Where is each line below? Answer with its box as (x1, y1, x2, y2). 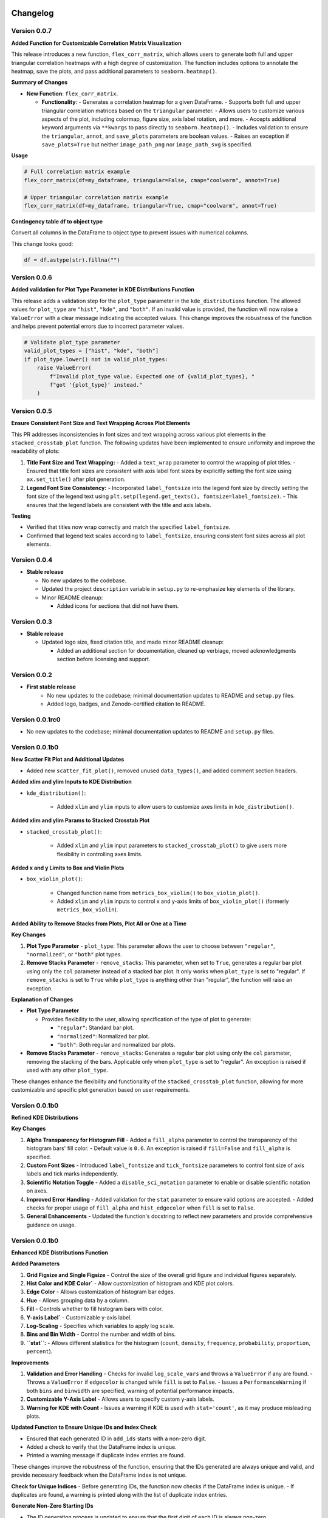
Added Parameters (11, 1260, 60, 1267)
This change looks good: (11, 240, 73, 247)
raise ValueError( (36, 364, 92, 372)
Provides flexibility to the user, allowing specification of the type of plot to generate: (41, 1015, 251, 1023)
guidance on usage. (26, 1221, 76, 1228)
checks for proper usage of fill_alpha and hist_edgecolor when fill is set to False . (26, 1204, 255, 1211)
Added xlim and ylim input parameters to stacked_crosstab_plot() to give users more (56, 842, 287, 849)
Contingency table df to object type (11, 217, 103, 225)
